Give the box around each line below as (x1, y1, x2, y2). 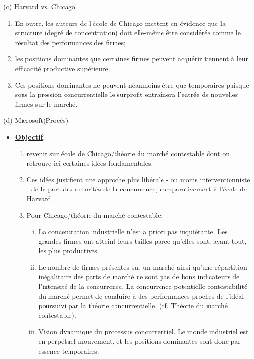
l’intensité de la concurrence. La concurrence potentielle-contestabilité (38, 281, 248, 291)
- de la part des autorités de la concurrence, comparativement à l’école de (26, 184, 247, 194)
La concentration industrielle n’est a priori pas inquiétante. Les (38, 226, 228, 237)
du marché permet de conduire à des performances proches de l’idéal (38, 290, 244, 301)
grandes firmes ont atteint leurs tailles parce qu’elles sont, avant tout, (38, 236, 247, 246)
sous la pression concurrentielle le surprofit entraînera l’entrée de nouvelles (15, 89, 238, 99)
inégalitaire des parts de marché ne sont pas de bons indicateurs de (38, 271, 240, 282)
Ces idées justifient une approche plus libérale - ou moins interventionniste (26, 174, 250, 184)
